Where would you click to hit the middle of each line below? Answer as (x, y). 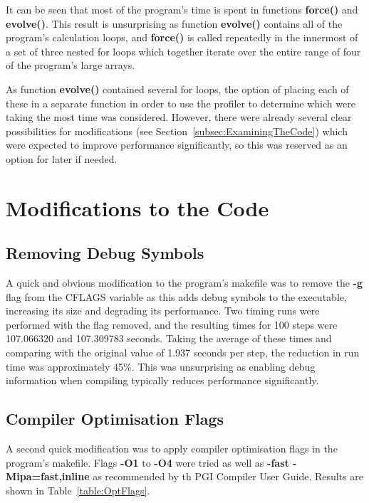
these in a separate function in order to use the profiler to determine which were (181, 103)
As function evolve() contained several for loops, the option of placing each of (177, 89)
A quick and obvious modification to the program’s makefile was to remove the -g (184, 283)
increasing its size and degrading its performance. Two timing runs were (163, 311)
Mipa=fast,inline (48, 476)
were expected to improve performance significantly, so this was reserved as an (177, 145)
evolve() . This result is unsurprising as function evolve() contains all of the (174, 23)
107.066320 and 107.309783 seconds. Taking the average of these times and (169, 338)
